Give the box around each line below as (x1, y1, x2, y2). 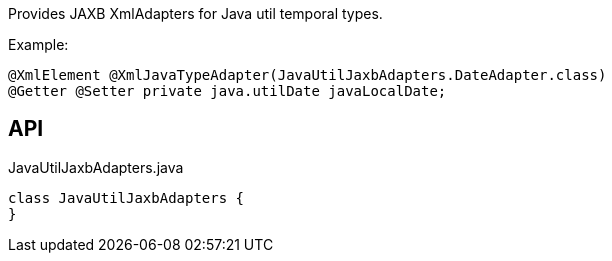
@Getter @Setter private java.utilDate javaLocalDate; (8, 83, 447, 99)
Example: (8, 36, 69, 53)
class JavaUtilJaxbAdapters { (8, 189, 245, 206)
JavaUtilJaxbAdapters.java (8, 158, 184, 176)
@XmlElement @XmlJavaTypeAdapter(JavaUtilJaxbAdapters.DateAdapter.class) (8, 67, 607, 83)
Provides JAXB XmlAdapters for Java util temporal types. (8, 5, 383, 22)
